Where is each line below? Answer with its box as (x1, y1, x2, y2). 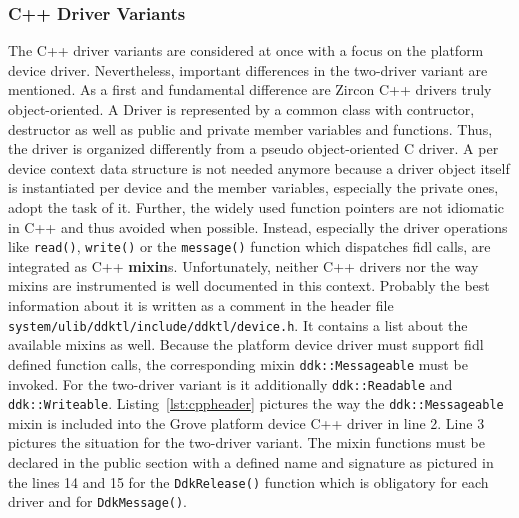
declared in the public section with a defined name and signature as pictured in (8, 452, 494, 472)
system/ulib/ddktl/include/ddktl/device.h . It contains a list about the (8, 314, 468, 335)
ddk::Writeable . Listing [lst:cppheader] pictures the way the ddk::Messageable (8, 393, 504, 414)
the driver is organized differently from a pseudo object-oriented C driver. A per (8, 138, 499, 159)
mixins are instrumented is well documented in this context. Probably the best (8, 275, 490, 296)
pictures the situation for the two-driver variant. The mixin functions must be (8, 432, 485, 453)
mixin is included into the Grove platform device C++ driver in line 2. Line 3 (8, 412, 485, 433)
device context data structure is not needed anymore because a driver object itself (8, 157, 510, 178)
